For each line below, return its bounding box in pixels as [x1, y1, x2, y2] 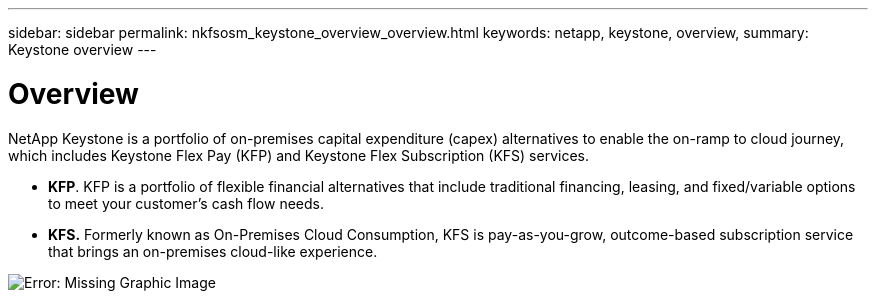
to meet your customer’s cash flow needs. [48, 194, 324, 212]
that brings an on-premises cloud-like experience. [48, 242, 378, 260]
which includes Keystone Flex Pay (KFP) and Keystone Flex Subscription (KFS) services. [8, 146, 589, 164]
